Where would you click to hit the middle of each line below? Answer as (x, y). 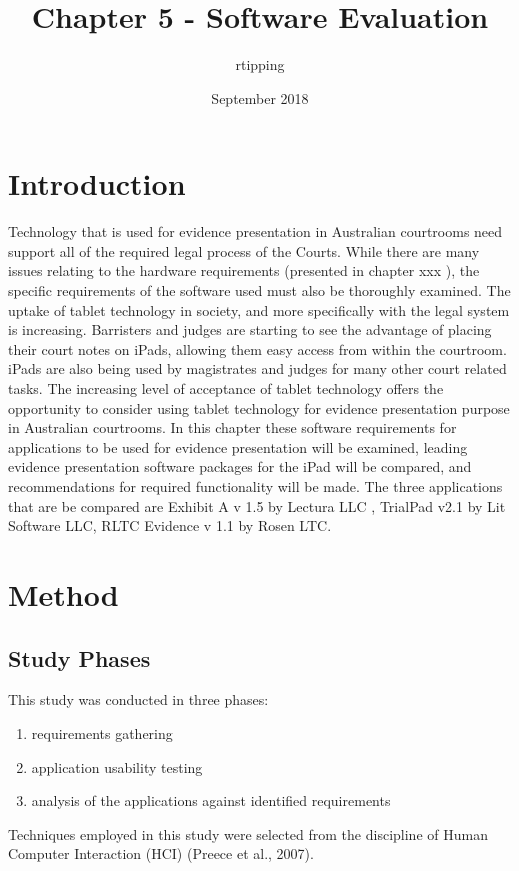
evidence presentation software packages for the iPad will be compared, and (240, 466)
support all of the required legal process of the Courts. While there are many (244, 250)
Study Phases (79, 657)
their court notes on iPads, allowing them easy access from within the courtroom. (257, 348)
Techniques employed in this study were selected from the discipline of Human (248, 833)
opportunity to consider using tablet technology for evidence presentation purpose (259, 407)
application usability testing (117, 766)
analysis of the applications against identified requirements (211, 800)
